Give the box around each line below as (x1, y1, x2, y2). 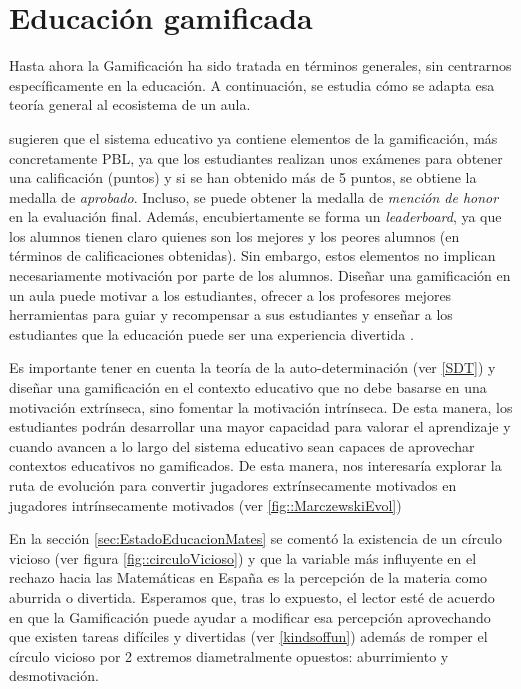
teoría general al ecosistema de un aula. (9, 94, 251, 115)
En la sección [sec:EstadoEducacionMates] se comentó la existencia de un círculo (9, 528, 503, 549)
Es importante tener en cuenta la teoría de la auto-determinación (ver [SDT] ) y (9, 357, 496, 378)
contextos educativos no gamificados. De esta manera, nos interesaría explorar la (9, 455, 502, 476)
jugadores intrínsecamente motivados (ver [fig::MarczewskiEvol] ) (9, 494, 402, 515)
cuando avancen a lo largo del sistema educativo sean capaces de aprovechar (9, 435, 475, 456)
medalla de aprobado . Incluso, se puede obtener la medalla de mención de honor (9, 186, 499, 207)
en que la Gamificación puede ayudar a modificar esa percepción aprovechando (9, 606, 491, 627)
